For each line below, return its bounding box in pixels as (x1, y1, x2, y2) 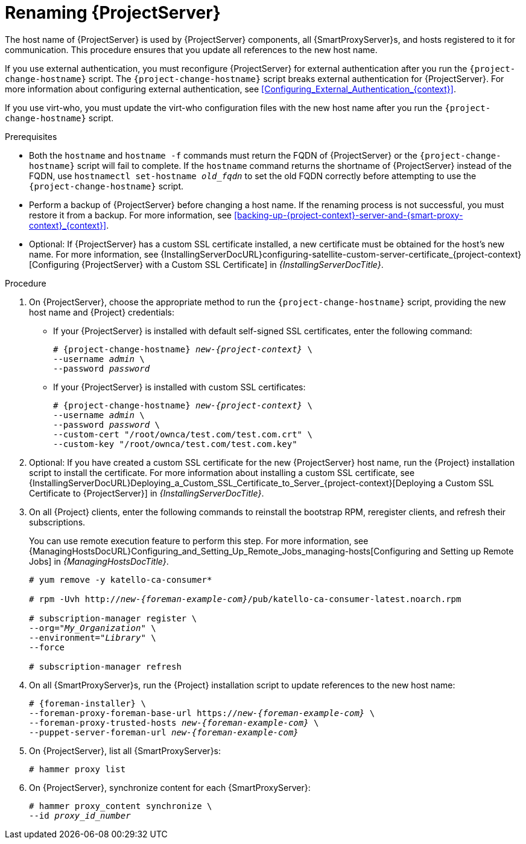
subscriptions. (29, 516, 86, 527)
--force (29, 642, 65, 652)
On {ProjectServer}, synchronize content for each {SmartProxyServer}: (29, 782, 311, 793)
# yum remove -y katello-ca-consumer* (29, 574, 212, 585)
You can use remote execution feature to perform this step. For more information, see (29, 535, 369, 546)
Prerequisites (5, 131, 57, 142)
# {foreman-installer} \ (29, 698, 146, 708)
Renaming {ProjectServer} (5, 2, 221, 23)
